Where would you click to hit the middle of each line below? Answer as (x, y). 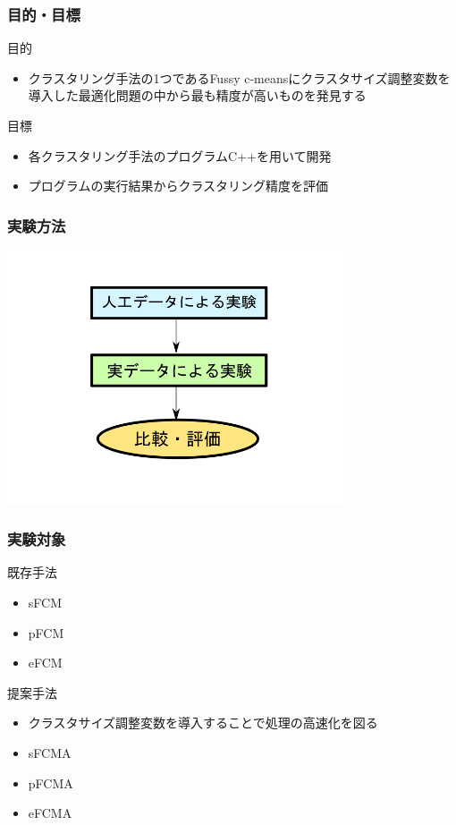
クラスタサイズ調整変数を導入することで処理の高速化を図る (203, 723)
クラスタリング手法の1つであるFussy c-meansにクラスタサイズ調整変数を (239, 77)
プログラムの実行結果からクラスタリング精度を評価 (178, 186)
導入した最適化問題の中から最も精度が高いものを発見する (197, 95)
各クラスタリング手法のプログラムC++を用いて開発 (180, 155)
